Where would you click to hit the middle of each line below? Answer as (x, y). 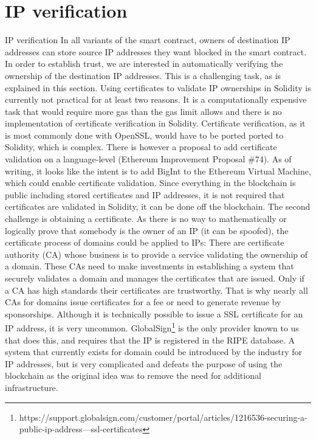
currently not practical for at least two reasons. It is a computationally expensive (156, 99)
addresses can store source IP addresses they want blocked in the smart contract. (156, 51)
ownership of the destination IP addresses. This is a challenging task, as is (143, 75)
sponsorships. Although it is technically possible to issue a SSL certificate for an (154, 313)
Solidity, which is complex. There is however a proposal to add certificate (141, 147)
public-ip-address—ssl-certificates (81, 429)
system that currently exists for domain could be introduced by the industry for (154, 352)
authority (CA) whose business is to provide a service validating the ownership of (156, 254)
